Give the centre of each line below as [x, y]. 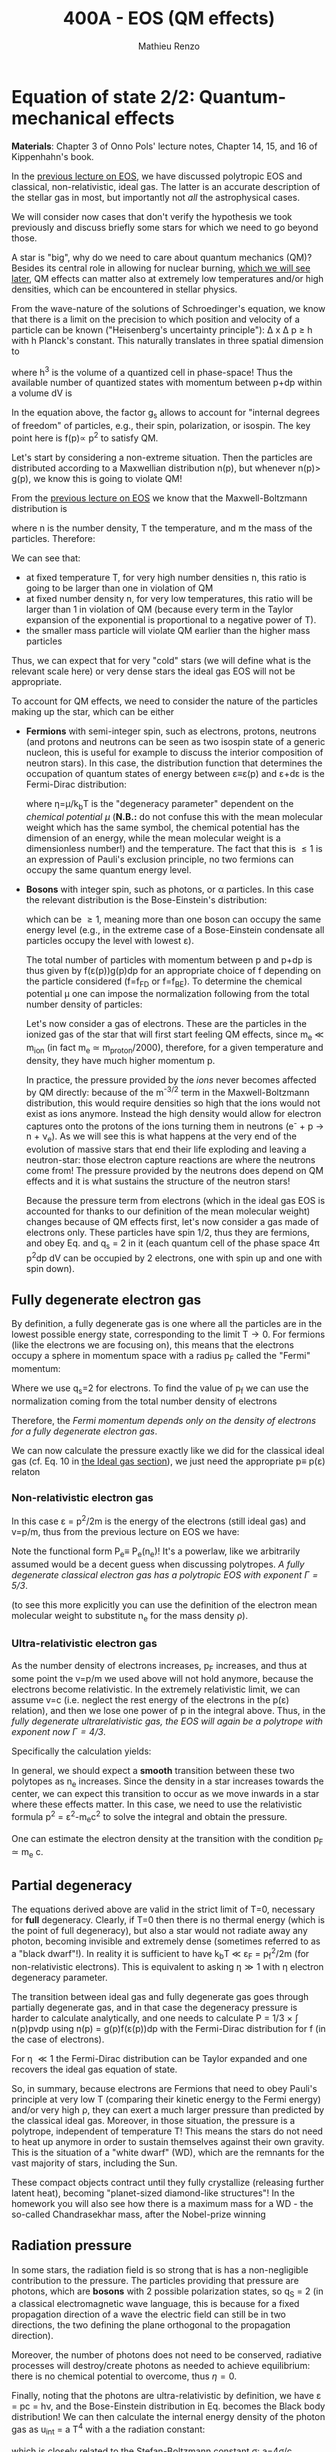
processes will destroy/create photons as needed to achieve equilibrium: [161, 2366]
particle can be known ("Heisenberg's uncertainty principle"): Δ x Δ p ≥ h [162, 329]
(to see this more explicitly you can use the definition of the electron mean [164, 1604]
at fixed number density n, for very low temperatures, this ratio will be [169, 598]
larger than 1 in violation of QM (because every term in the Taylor [159, 609]
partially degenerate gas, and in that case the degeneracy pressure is [154, 2007]
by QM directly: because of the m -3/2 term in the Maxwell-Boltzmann [167, 1091]
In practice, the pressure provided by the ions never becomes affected [171, 1079]
